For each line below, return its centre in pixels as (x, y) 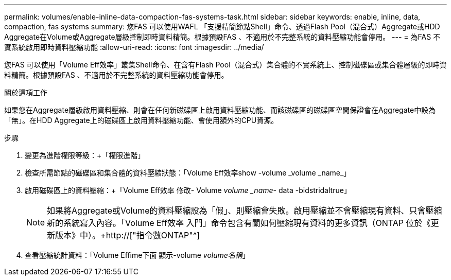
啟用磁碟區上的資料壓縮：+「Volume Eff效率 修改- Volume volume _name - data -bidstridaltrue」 (188, 190)
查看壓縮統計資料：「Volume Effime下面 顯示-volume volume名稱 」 (137, 255)
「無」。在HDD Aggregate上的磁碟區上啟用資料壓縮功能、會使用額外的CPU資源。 (141, 120)
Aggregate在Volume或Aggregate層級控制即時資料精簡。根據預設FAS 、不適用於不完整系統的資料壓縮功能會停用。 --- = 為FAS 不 (222, 37)
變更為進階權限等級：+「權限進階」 (85, 155)
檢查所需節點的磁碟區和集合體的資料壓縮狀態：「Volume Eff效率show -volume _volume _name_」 (188, 173)
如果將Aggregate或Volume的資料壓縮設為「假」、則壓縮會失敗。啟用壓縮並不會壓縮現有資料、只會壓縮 (245, 211)
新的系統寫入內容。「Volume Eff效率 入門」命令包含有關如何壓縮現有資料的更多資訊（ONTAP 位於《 (239, 223)
